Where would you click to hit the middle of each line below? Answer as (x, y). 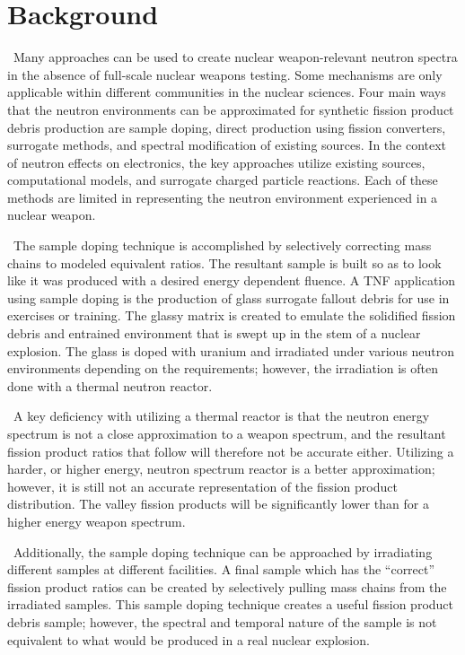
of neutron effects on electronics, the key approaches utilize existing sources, (216, 162)
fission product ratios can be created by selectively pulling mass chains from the (227, 586)
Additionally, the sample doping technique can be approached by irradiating (223, 551)
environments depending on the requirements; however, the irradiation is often (223, 368)
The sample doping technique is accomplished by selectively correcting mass (222, 245)
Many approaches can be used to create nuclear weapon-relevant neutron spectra (235, 57)
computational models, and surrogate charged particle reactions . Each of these (223, 180)
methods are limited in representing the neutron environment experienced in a (223, 197)
